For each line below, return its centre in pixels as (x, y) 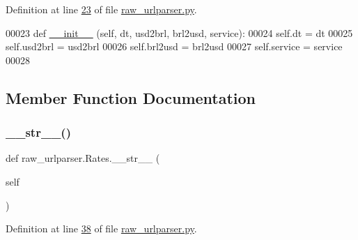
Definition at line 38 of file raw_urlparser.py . (101, 228)
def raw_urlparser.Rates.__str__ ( (83, 158)
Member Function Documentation (131, 97)
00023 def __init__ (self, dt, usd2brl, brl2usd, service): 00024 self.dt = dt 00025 (179, 32)
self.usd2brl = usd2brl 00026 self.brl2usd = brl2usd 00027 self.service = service (174, 46)
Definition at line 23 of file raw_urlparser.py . (101, 9)
